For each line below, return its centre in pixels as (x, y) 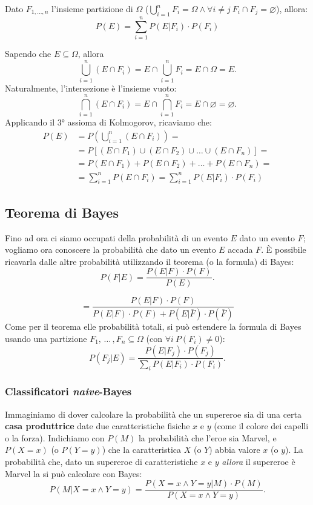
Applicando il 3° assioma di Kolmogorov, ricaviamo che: (108, 122)
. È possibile (284, 249)
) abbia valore (235, 450)
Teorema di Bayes (62, 212)
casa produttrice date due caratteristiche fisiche (97, 426)
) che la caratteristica (142, 450)
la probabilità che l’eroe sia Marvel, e (207, 437)
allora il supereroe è (259, 461)
